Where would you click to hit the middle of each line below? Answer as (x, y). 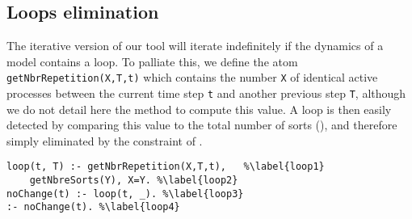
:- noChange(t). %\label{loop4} (93, 207)
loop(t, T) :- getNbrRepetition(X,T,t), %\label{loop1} (166, 167)
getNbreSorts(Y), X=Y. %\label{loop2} (134, 181)
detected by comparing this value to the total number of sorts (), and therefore (202, 125)
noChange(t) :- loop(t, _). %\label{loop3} (125, 194)
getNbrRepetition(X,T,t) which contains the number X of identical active (192, 77)
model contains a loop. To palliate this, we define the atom (152, 61)
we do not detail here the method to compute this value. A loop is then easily (199, 109)
